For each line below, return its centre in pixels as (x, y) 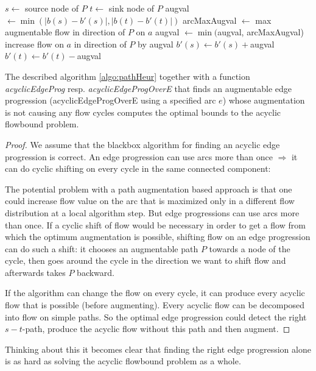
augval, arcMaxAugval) (261, 32)
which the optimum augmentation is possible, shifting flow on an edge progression (158, 237)
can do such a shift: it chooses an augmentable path (102, 248)
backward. (96, 272)
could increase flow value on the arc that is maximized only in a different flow (150, 201)
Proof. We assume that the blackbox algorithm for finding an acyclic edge (142, 144)
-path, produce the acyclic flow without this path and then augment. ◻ (156, 329)
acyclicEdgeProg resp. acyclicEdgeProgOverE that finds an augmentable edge (149, 88)
